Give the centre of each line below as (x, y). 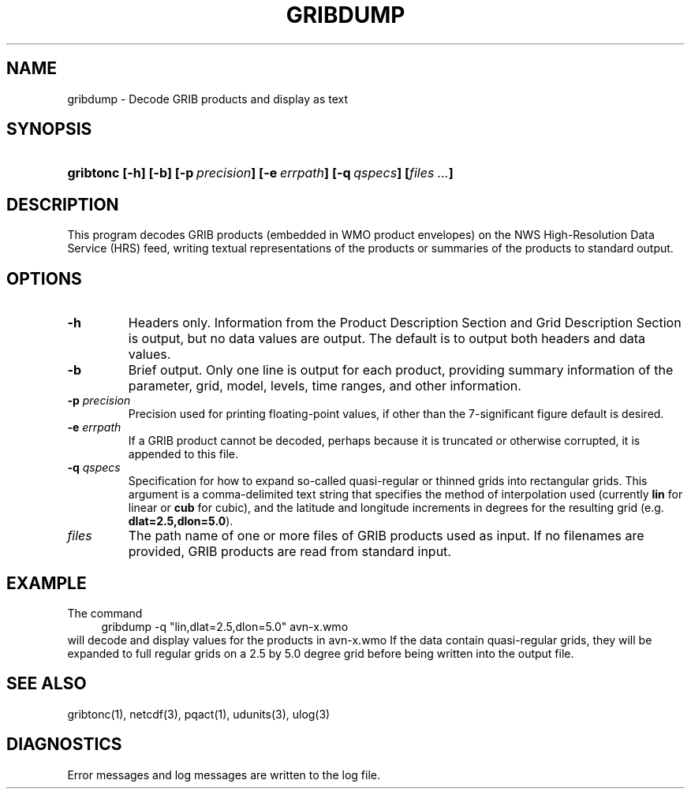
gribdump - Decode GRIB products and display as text (208, 99)
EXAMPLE (47, 583)
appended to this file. (183, 454)
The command (105, 613)
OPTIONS (44, 278)
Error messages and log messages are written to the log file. (224, 774)
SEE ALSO (47, 684)
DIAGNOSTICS (64, 745)
